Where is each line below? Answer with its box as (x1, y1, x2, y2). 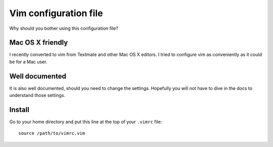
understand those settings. (9, 92, 66, 99)
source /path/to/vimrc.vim (18, 130, 85, 136)
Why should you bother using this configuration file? (9, 25, 118, 31)
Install (9, 105, 30, 114)
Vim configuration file (9, 8, 103, 19)
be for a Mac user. (9, 59, 48, 65)
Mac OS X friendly (9, 38, 68, 47)
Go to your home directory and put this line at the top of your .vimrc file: (9, 119, 162, 125)
